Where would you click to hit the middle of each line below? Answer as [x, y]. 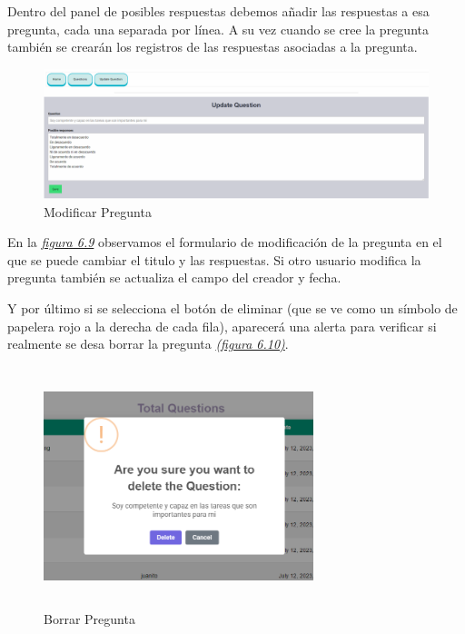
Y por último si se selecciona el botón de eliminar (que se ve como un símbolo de [232, 308]
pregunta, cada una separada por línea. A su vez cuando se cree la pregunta [218, 29]
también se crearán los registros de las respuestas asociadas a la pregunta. [213, 47]
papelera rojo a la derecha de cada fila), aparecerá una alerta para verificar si [222, 326]
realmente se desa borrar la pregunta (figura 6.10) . [148, 344]
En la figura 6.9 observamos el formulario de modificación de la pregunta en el [225, 242]
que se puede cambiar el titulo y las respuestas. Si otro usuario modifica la [214, 259]
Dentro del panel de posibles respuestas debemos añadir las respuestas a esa [218, 11]
